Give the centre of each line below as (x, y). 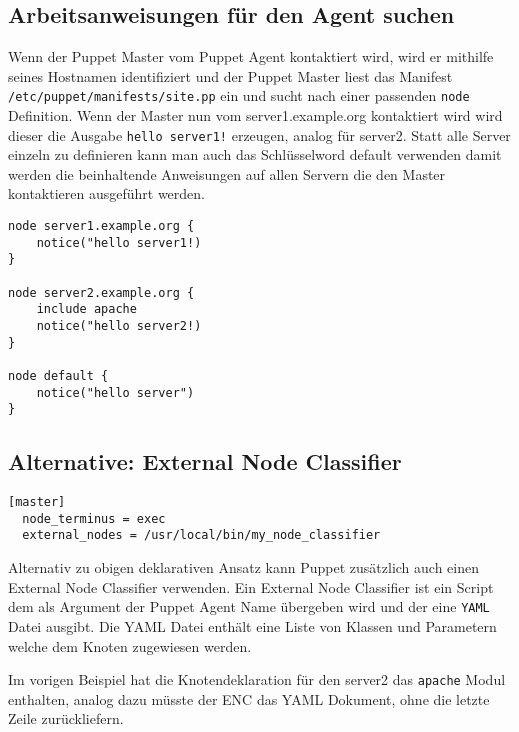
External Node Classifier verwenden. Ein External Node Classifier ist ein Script (251, 586)
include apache (86, 309)
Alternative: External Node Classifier (205, 461)
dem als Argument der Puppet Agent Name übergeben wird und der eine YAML (249, 606)
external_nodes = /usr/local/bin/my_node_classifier (201, 535)
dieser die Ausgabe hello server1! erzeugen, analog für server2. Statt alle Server (259, 134)
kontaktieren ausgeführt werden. (106, 193)
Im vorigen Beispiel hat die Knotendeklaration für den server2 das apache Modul (257, 679)
